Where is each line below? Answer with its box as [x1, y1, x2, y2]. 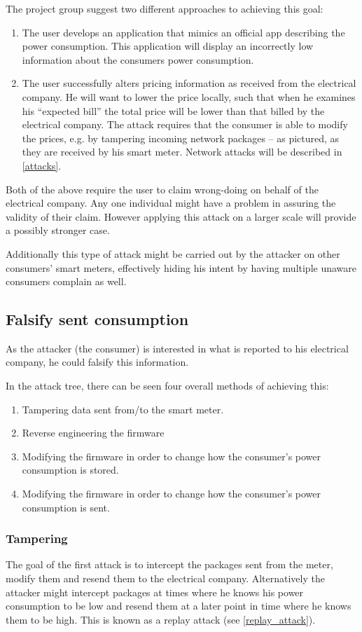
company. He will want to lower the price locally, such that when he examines [22, 89, 356, 104]
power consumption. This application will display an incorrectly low [22, 39, 314, 53]
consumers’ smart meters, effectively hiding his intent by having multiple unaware [6, 260, 357, 275]
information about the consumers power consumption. [22, 52, 254, 67]
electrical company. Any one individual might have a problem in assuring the [6, 195, 336, 210]
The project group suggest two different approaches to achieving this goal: [6, 1, 323, 15]
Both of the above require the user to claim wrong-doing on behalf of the [6, 181, 319, 196]
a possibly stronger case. [6, 223, 110, 238]
